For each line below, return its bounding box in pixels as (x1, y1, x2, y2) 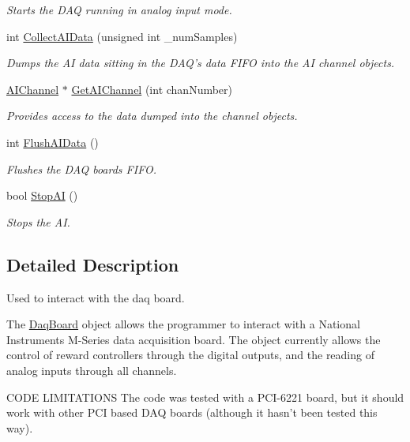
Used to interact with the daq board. (6, 289, 185, 305)
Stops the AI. (6, 213, 70, 230)
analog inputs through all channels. (6, 361, 177, 378)
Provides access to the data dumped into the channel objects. (6, 107, 298, 124)
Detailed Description (6, 252, 179, 276)
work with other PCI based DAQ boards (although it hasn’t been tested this (6, 404, 378, 421)
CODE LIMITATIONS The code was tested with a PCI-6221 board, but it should (6, 388, 404, 405)
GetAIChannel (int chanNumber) (71, 81, 233, 97)
